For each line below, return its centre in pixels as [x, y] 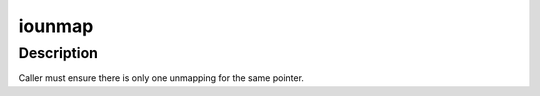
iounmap [56, 26]
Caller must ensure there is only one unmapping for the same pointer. [161, 78]
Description [58, 53]
